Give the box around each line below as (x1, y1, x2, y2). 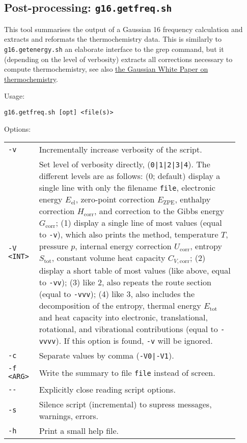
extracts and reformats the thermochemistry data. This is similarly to (4, 34, 222, 44)
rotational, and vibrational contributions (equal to (39, 323, 218, 335)
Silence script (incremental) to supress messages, (39, 398, 212, 410)
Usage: (4, 91, 25, 101)
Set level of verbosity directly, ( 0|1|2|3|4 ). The (39, 158, 210, 170)
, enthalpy (175, 193, 211, 205)
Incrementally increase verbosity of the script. (39, 143, 202, 156)
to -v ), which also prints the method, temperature (39, 228, 218, 241)
